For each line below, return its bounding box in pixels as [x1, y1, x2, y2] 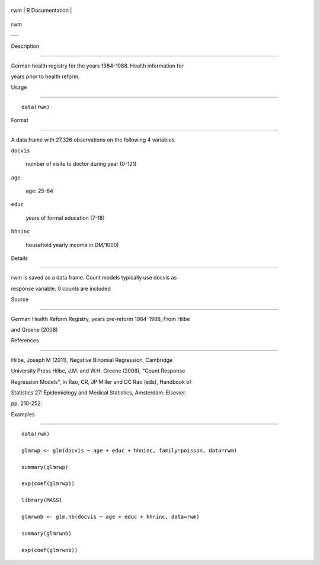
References [11, 337, 39, 344]
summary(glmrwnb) [21, 530, 72, 537]
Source [11, 296, 29, 303]
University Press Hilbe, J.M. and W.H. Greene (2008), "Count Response [11, 367, 185, 374]
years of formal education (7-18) [25, 214, 105, 221]
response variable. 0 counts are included [11, 285, 111, 292]
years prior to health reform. [11, 73, 80, 80]
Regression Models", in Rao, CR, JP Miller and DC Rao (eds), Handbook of [11, 378, 192, 385]
